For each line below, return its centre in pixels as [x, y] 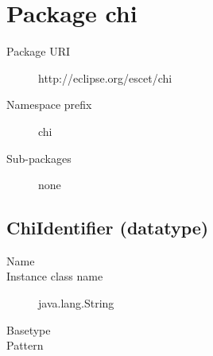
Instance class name [55, 276]
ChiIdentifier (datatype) [108, 228]
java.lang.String [76, 303]
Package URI [39, 51]
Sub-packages [39, 158]
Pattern [25, 345]
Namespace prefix [49, 104]
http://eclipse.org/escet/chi [105, 77]
